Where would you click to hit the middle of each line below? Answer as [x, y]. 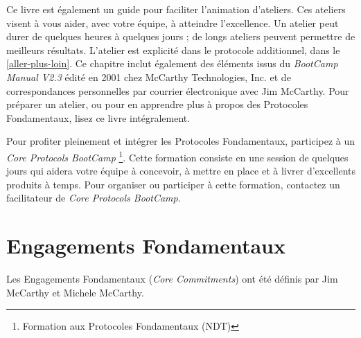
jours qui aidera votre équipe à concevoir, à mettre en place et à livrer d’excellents [181, 171]
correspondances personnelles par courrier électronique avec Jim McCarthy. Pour [178, 90]
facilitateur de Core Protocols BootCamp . [94, 198]
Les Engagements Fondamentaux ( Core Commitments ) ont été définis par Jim [172, 279]
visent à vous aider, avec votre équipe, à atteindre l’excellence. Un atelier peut [173, 23]
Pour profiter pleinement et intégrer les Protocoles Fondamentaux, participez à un [181, 141]
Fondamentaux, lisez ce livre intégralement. [98, 117]
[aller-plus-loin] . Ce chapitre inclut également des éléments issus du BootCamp [172, 63]
